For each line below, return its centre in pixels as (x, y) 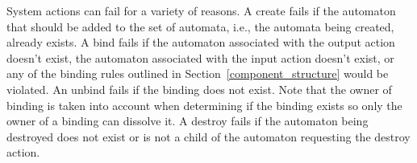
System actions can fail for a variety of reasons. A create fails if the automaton (201, 10)
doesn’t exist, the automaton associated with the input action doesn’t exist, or (200, 57)
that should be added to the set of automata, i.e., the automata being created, (200, 26)
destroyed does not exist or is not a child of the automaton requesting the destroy (208, 136)
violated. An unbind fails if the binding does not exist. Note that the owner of (199, 89)
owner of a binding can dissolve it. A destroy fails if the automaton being (188, 121)
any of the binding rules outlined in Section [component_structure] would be (198, 73)
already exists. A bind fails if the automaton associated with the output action (201, 42)
